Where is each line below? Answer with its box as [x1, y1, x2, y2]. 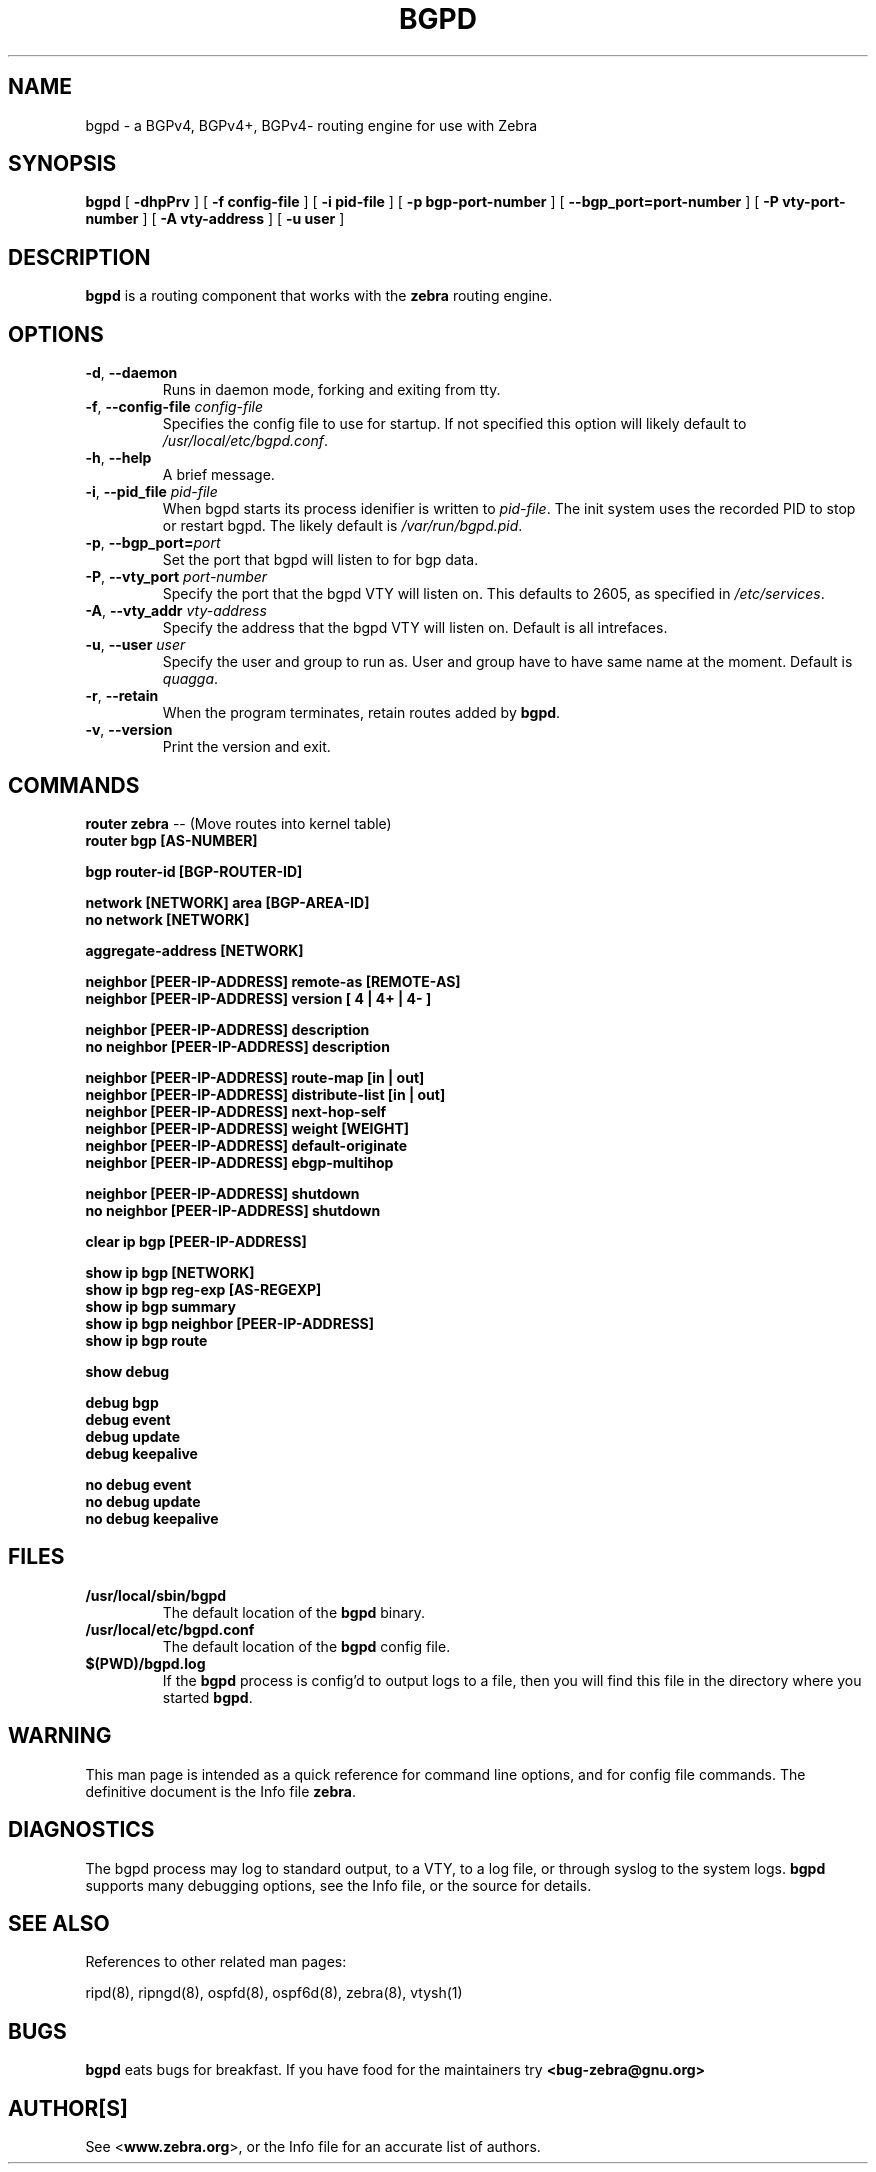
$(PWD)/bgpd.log [85, 1654, 206, 1672]
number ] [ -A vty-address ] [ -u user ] [85, 210, 345, 228]
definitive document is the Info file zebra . [85, 1782, 356, 1800]
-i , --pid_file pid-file [85, 483, 218, 501]
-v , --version [85, 721, 173, 739]
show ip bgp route [85, 1331, 208, 1349]
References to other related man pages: [85, 1953, 347, 1971]
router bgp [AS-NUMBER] [85, 831, 258, 849]
